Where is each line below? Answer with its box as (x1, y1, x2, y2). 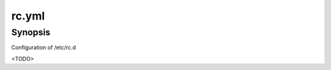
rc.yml (11, 9, 45, 23)
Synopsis (11, 27, 51, 38)
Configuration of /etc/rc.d (11, 44, 76, 51)
